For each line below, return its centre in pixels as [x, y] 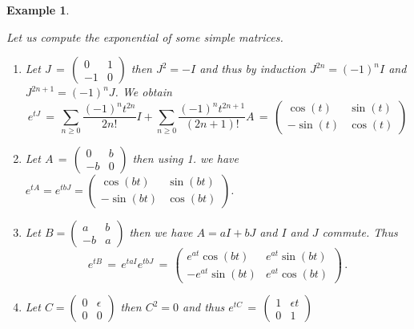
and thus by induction [253, 69]
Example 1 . [38, 10]
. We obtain [143, 92]
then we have [161, 232]
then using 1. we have [185, 158]
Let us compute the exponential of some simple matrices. [145, 37]
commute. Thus [360, 232]
